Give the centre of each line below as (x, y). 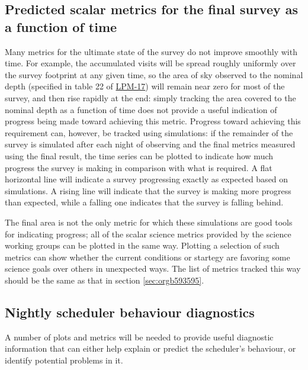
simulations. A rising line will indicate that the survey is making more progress (148, 190)
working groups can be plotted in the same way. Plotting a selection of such (142, 245)
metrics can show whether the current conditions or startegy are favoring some (147, 257)
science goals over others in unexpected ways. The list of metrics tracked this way (153, 268)
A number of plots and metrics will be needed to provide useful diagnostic (139, 337)
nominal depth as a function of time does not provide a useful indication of (141, 109)
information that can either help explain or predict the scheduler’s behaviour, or (150, 348)
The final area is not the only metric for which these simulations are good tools (149, 222)
